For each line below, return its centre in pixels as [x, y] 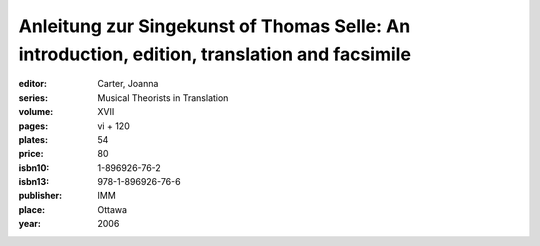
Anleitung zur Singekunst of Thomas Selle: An [214, 26]
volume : [36, 112]
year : [30, 224]
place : [32, 209]
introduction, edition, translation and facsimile [215, 54]
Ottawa [112, 209]
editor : [32, 84]
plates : [33, 139]
